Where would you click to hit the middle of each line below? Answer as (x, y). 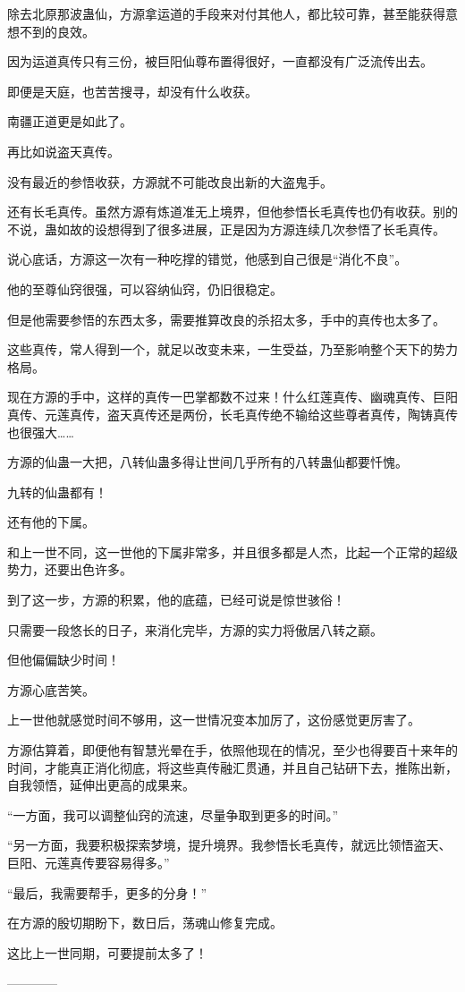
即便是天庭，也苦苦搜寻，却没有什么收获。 (132, 91)
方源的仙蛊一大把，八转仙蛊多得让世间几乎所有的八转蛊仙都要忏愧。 (207, 462)
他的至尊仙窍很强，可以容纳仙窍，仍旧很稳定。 (145, 288)
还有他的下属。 (51, 522)
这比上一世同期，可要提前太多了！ (107, 952)
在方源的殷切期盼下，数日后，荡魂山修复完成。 (145, 923)
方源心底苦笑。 (51, 689)
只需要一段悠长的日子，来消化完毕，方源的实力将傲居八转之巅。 (195, 629)
